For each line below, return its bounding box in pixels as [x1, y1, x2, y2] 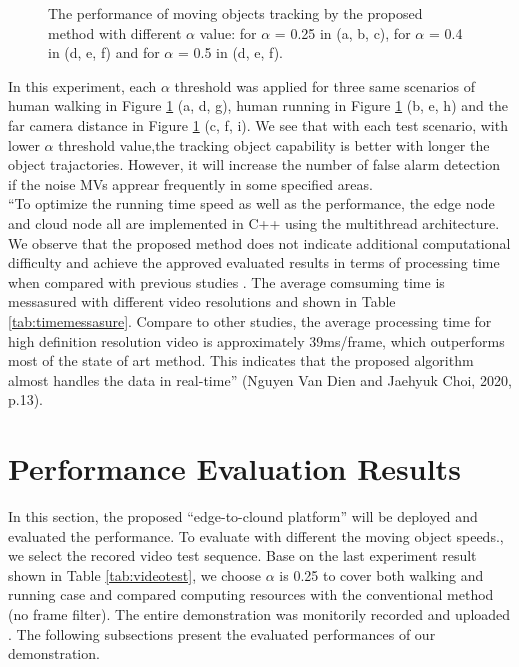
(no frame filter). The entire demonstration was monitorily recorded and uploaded [8, 603, 511, 624]
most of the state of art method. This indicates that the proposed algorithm [8, 350, 474, 371]
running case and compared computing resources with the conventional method [8, 584, 494, 605]
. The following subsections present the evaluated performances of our [8, 623, 436, 644]
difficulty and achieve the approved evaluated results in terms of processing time [8, 252, 500, 273]
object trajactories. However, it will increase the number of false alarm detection [8, 154, 500, 175]
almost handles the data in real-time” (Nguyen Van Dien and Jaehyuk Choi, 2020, [8, 369, 512, 390]
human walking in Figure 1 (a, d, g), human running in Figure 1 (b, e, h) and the [8, 95, 508, 116]
